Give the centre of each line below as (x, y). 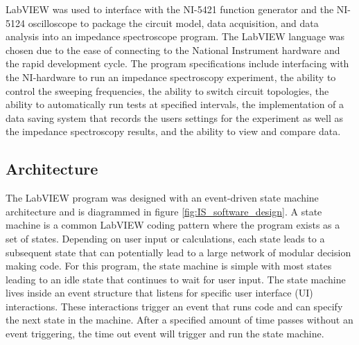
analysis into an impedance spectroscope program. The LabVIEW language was (175, 36)
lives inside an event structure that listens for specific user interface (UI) (159, 293)
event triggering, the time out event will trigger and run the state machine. (165, 334)
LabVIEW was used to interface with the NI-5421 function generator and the (170, 9)
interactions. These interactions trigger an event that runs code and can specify (174, 306)
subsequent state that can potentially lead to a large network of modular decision (178, 252)
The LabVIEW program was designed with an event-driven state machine (162, 198)
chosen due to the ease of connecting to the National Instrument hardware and (173, 50)
